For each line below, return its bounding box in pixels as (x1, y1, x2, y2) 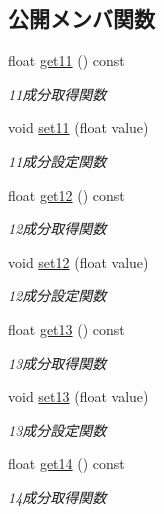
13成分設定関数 (8, 419, 107, 440)
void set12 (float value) (8, 251, 149, 272)
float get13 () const (8, 318, 125, 339)
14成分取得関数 (8, 486, 107, 507)
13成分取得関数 (8, 352, 107, 373)
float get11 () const (8, 50, 125, 71)
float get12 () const (8, 184, 125, 205)
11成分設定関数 (8, 150, 107, 171)
